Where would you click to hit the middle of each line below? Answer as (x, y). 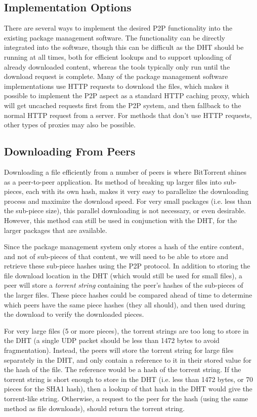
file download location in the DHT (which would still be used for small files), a (123, 275)
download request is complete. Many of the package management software (116, 76)
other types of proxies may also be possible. (70, 125)
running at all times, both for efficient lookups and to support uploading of (118, 57)
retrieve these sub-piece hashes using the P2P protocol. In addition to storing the (127, 266)
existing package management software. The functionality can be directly (115, 37)
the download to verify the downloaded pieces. (74, 314)
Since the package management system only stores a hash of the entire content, (124, 246)
